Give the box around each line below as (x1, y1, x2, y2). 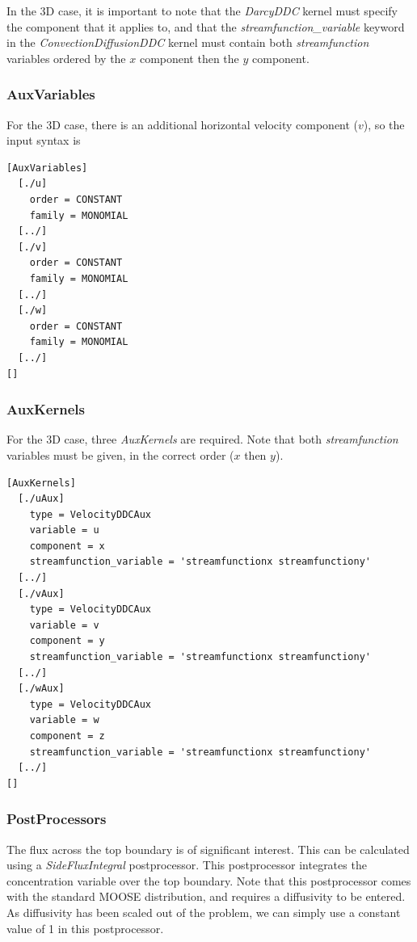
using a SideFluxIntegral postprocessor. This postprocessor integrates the (6, 856, 367, 873)
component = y (29, 635, 105, 647)
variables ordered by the (6, 49, 126, 66)
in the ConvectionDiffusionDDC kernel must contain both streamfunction (6, 34, 369, 51)
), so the (363, 116, 405, 132)
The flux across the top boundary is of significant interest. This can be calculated (6, 840, 410, 857)
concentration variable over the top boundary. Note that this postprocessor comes (6, 872, 411, 889)
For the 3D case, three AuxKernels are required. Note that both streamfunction (6, 431, 398, 448)
